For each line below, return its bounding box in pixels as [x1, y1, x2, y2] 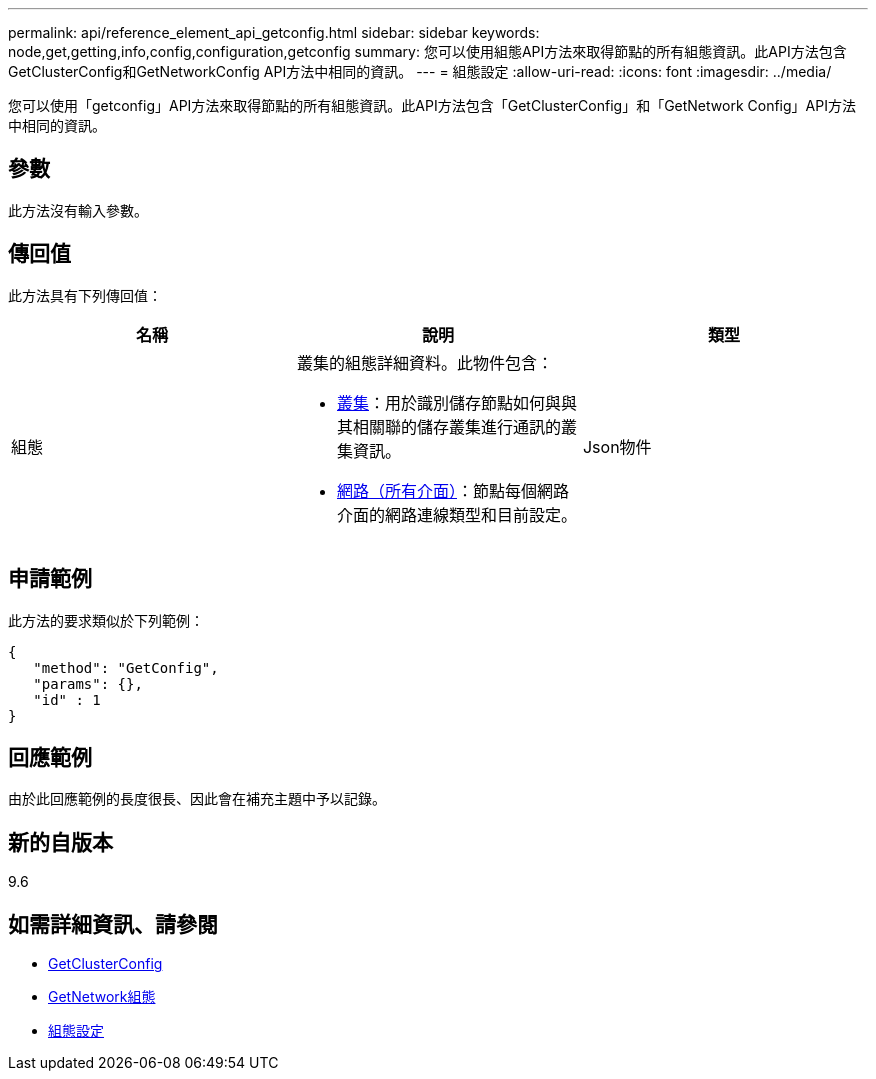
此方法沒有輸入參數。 [8, 201, 148, 219]
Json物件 [582, 436, 652, 457]
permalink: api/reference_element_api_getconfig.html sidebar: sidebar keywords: [8, 24, 540, 41]
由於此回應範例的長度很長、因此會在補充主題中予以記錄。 [8, 790, 386, 808]
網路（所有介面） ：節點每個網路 [336, 480, 570, 501]
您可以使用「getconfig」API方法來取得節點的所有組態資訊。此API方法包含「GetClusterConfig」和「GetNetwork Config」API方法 [8, 97, 856, 114]
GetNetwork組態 [48, 988, 156, 1006]
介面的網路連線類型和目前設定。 [336, 504, 577, 525]
